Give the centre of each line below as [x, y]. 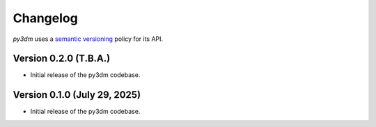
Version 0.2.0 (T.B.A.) [62, 59]
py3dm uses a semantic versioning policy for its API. [88, 39]
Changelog [45, 18]
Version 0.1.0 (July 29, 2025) [77, 95]
